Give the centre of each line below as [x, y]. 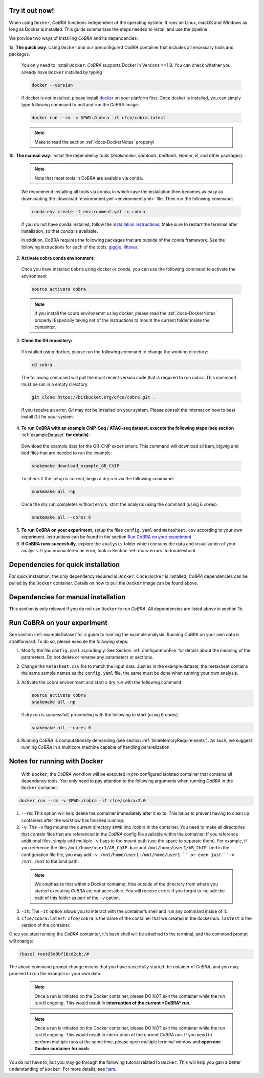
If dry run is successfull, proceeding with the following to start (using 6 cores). [100, 714]
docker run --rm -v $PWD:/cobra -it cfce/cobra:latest [99, 118]
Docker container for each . [62, 1049]
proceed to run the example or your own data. [55, 974]
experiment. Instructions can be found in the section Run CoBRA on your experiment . [107, 537]
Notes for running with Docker [56, 761]
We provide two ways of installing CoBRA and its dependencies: [74, 38]
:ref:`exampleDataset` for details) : [55, 435]
